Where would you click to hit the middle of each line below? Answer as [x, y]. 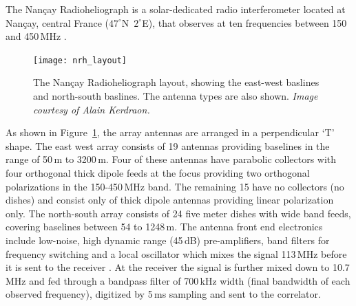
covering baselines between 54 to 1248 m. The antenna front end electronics [164, 227]
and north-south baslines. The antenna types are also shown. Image [176, 96]
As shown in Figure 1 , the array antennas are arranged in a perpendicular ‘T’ [170, 132]
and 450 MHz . [36, 36]
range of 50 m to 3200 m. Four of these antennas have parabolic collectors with [171, 159]
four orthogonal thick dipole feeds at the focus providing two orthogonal [158, 173]
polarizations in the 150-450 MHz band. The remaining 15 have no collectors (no [175, 186]
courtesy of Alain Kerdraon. [92, 109]
